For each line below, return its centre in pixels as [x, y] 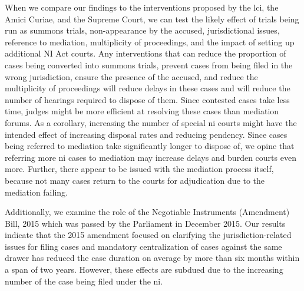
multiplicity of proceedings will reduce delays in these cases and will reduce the [148, 88]
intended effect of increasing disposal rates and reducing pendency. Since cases [146, 134]
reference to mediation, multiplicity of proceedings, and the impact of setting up [150, 42]
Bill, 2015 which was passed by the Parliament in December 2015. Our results [145, 223]
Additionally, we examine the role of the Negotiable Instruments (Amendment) [147, 212]
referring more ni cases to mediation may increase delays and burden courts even [151, 157]
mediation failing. [36, 192]
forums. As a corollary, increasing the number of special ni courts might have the [151, 122]
